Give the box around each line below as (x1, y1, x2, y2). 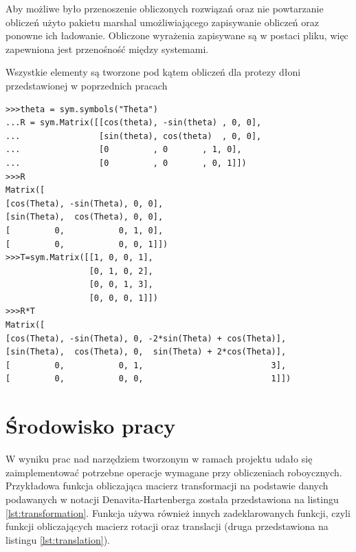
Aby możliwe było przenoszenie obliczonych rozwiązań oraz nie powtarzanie (5, 1, 324, 15)
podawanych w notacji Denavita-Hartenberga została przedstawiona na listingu (5, 491, 339, 506)
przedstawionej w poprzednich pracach (5, 78, 168, 92)
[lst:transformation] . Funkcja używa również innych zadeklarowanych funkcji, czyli (5, 505, 351, 520)
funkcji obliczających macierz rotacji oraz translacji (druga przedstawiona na (5, 519, 329, 533)
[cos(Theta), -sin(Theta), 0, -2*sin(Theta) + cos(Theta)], (5, 333, 287, 343)
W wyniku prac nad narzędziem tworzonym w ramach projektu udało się (5, 452, 313, 466)
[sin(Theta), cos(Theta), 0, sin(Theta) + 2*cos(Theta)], (5, 347, 287, 357)
